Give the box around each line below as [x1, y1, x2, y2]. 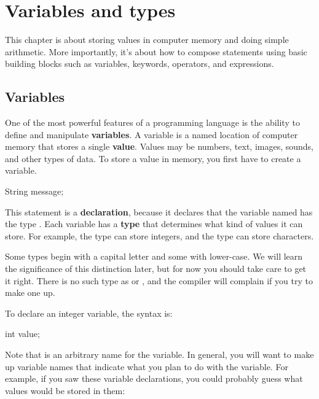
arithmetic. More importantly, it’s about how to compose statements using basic [5, 45, 307, 58]
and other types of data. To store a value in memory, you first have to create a [5, 152, 301, 165]
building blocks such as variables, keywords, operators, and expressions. [5, 57, 274, 70]
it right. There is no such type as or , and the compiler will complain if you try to [5, 274, 313, 287]
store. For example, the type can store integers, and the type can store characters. [5, 229, 314, 242]
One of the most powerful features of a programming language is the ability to [5, 116, 300, 129]
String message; [5, 185, 64, 198]
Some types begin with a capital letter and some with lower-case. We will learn [5, 250, 303, 263]
